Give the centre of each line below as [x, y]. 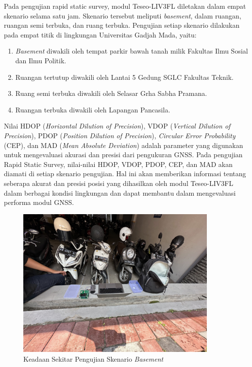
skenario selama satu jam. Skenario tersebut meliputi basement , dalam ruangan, [123, 15]
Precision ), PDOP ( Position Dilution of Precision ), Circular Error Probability [120, 135]
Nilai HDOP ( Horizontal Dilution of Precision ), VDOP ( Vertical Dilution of [117, 126]
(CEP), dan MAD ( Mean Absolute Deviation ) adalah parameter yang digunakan [124, 145]
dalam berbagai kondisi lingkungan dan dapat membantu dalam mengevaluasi [120, 193]
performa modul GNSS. [39, 202]
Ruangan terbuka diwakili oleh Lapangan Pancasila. [93, 109]
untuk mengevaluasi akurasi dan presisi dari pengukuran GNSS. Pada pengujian [123, 155]
